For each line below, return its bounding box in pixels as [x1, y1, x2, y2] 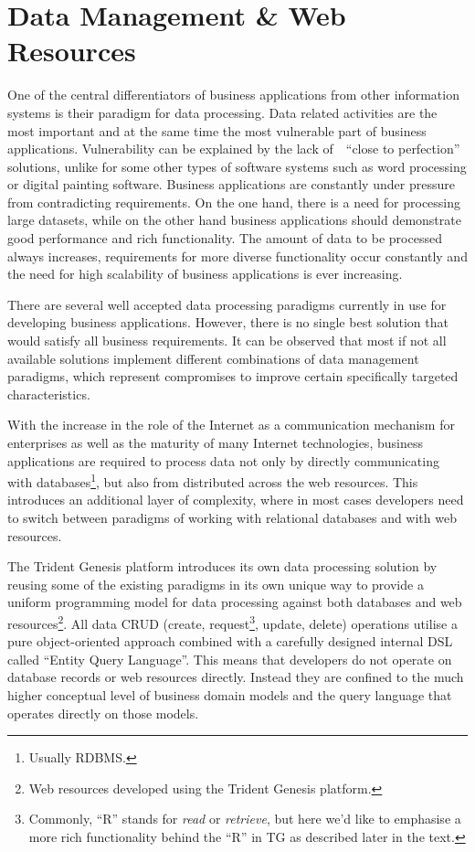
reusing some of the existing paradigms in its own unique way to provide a [7, 574, 424, 593]
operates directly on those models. [7, 703, 199, 722]
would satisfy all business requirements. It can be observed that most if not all [7, 331, 447, 350]
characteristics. [7, 384, 90, 403]
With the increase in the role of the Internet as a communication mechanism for [7, 415, 455, 434]
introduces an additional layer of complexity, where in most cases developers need [7, 490, 464, 509]
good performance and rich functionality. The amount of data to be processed [7, 229, 442, 248]
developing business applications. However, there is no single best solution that [7, 313, 449, 332]
